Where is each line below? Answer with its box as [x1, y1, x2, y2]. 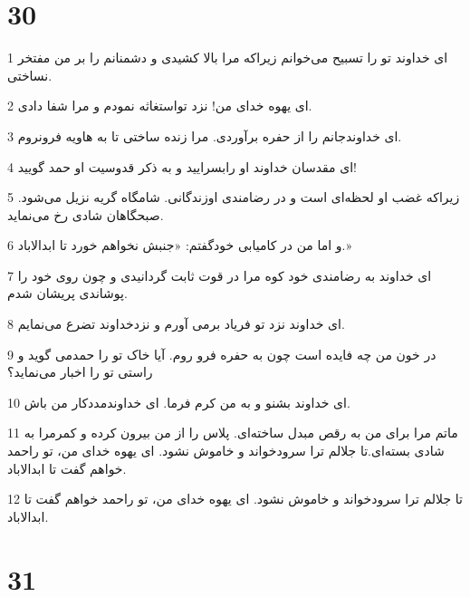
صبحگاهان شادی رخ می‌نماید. [7, 205, 164, 224]
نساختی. [7, 65, 53, 84]
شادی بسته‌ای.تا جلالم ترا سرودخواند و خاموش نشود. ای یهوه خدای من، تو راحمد [7, 441, 445, 460]
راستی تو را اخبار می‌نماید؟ [7, 362, 153, 381]
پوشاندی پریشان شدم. [7, 284, 128, 303]
